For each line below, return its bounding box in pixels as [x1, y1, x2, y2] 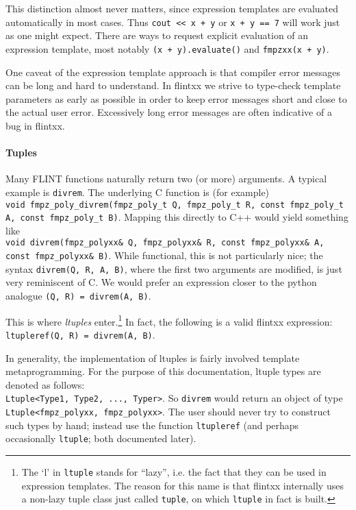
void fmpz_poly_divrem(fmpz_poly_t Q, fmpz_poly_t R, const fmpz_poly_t [5, 199, 344, 210]
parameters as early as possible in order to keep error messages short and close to [5, 91, 347, 106]
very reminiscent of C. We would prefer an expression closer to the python [5, 275, 317, 289]
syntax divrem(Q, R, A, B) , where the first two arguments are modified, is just [5, 261, 342, 276]
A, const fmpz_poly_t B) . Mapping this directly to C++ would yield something [5, 210, 348, 224]
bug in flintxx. [5, 118, 65, 132]
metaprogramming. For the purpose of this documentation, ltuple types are [5, 364, 321, 378]
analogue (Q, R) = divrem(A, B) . [5, 288, 151, 302]
